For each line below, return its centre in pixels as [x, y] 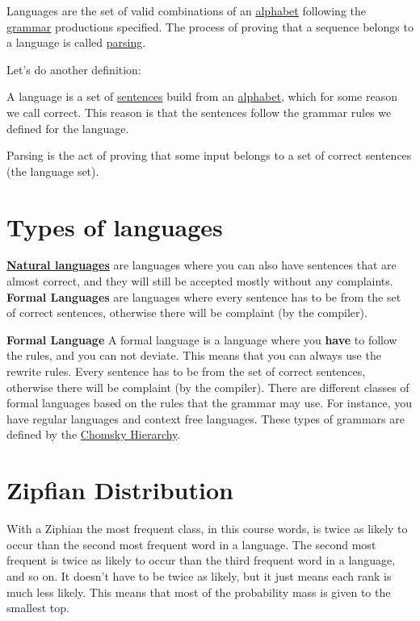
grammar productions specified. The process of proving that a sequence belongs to [210, 26]
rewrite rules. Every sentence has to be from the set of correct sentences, [186, 371]
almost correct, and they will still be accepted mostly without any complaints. [200, 281]
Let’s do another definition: [74, 69]
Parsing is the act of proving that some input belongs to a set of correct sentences [209, 155]
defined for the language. [68, 128]
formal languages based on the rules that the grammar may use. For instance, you [210, 403]
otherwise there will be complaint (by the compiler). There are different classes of [208, 387]
